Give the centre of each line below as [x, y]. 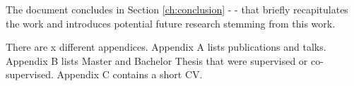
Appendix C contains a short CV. [130, 74]
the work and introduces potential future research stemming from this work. [171, 23]
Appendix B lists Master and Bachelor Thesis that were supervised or [157, 60]
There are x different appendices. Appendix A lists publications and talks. [166, 47]
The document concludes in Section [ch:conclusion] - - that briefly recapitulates [177, 9]
